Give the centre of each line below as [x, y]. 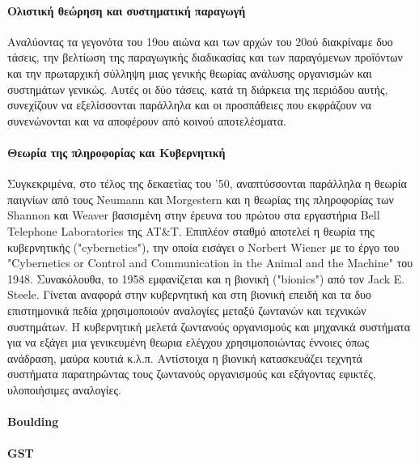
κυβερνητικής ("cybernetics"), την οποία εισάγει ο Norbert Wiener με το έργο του [203, 247]
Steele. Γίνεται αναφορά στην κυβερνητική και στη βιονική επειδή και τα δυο [189, 294]
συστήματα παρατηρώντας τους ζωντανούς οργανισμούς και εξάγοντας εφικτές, [192, 374]
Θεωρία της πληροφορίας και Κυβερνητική [116, 152]
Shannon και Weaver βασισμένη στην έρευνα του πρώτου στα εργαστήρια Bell [194, 215]
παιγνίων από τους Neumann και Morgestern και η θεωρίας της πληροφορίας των [201, 199]
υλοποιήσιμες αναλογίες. [64, 389]
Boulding [33, 421]
